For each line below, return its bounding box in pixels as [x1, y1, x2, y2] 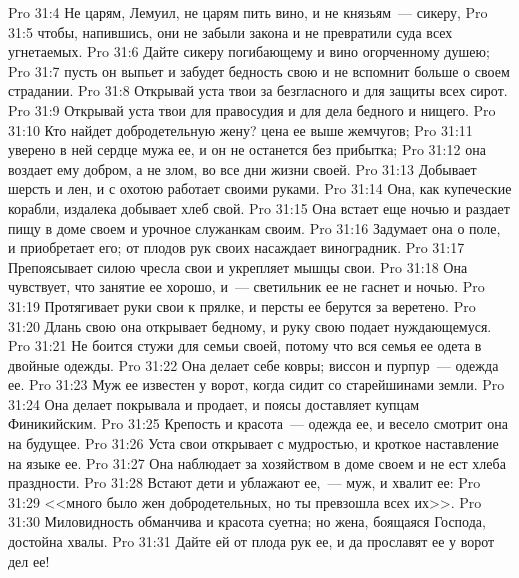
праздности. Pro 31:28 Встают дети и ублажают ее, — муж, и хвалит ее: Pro [8, 472, 481, 493]
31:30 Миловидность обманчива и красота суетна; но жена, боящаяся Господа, [8, 511, 486, 532]
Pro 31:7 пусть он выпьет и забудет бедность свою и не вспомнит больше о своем [8, 60, 510, 81]
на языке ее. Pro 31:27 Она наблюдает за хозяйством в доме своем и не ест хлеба [8, 452, 506, 473]
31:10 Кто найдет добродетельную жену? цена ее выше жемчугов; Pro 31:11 [8, 119, 473, 140]
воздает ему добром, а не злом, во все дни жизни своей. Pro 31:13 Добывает [8, 158, 477, 179]
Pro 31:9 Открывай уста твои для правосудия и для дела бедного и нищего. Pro [8, 99, 496, 120]
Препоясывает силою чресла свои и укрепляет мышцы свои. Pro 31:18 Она [8, 256, 468, 277]
